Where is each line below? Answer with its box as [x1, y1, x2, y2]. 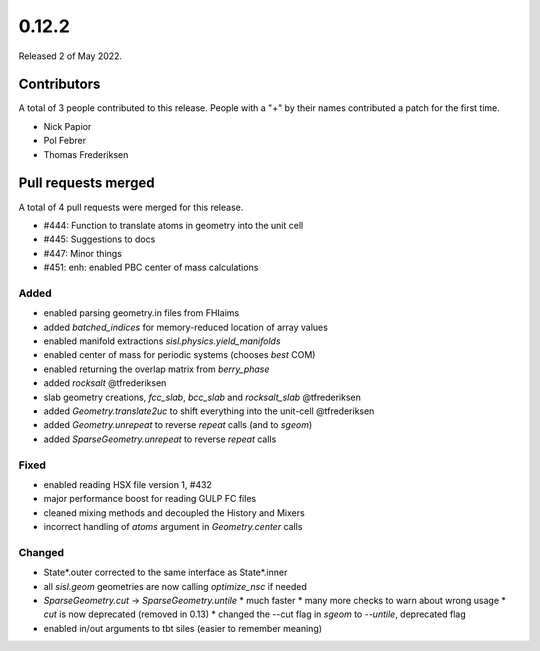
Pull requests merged [18, 175, 155, 192]
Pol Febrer [43, 135, 87, 147]
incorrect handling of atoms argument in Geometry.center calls [43, 521, 303, 533]
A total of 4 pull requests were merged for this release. [18, 201, 244, 213]
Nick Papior [43, 120, 92, 132]
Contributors [18, 76, 101, 93]
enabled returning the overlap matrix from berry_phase [43, 363, 270, 375]
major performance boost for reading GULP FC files [43, 493, 257, 505]
